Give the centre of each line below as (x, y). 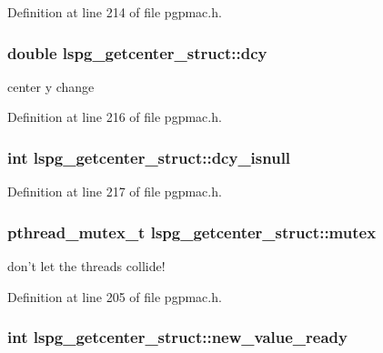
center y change (51, 86)
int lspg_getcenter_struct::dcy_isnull (149, 157)
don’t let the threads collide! (86, 266)
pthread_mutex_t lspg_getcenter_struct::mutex (192, 232)
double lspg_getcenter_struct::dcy (137, 52)
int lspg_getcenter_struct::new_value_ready (177, 337)
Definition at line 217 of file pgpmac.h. (115, 192)
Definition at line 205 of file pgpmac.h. (115, 296)
